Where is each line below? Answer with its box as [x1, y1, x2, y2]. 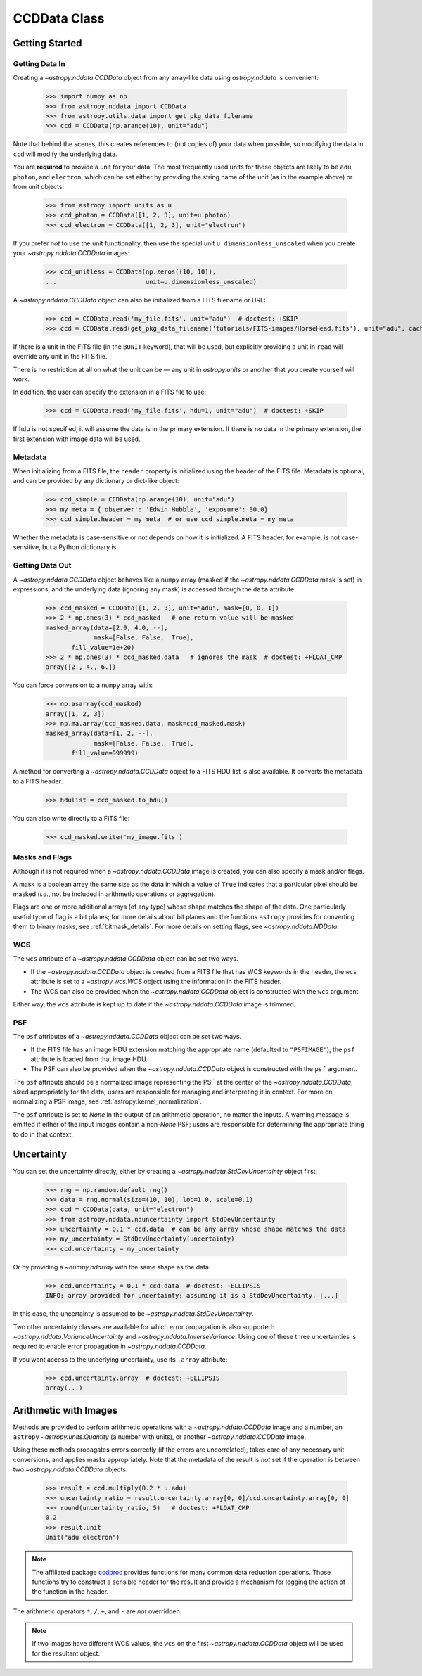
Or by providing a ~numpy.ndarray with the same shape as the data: [13, 1262, 211, 1271]
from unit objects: [13, 183, 65, 191]
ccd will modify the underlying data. [13, 150, 117, 158]
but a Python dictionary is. [42, 543, 119, 551]
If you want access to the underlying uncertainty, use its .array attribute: [13, 1355, 228, 1364]
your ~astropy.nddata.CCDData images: [13, 249, 130, 257]
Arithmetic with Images [13, 1404, 118, 1416]
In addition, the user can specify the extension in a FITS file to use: [13, 388, 207, 397]
